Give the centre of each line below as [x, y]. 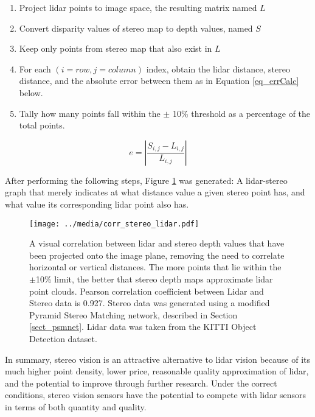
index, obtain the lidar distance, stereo [218, 68]
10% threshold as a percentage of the [241, 113]
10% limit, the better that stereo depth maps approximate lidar [154, 279]
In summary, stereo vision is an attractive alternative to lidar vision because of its [157, 359]
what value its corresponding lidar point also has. [97, 204]
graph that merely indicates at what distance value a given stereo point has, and [155, 192]
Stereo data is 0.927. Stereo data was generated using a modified [150, 303]
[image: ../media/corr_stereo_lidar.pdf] [114, 224]
